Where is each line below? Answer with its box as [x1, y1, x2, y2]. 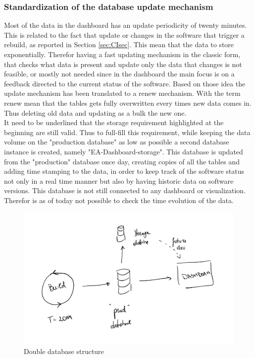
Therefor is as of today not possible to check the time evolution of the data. [4, 195, 234, 205]
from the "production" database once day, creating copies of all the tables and [4, 156, 240, 166]
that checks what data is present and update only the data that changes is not [4, 59, 242, 69]
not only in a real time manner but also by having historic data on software [4, 175, 234, 186]
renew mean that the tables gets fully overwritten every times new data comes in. [4, 97, 252, 108]
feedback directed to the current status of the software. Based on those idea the [4, 78, 246, 88]
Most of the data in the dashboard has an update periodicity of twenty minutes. [4, 20, 247, 30]
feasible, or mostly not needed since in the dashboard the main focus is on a [4, 69, 235, 79]
